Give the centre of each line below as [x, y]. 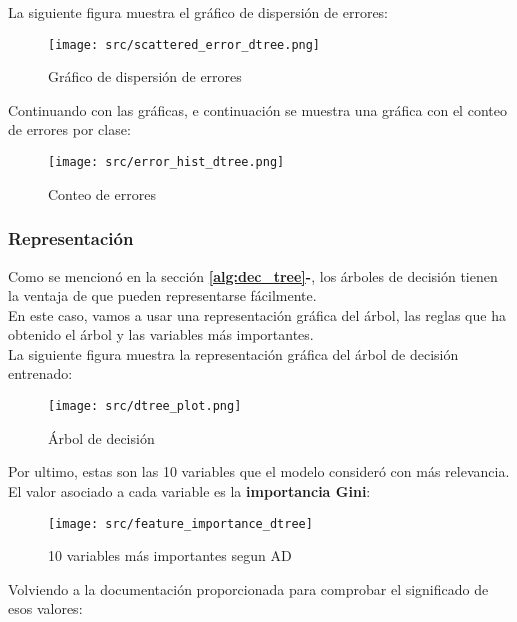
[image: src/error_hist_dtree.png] [166, 162]
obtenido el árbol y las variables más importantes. [161, 334]
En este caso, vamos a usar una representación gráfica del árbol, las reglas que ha [257, 314]
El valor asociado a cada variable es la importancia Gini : [189, 490]
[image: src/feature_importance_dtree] [180, 523]
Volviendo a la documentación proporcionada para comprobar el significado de [248, 588]
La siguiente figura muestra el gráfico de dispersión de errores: [198, 12]
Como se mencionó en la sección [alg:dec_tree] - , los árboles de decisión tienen [253, 275]
